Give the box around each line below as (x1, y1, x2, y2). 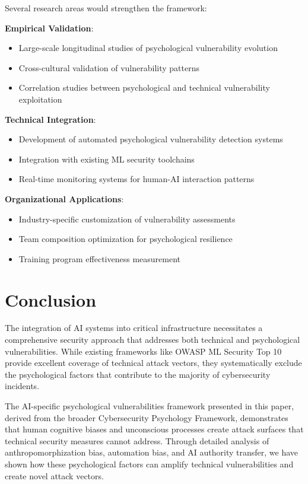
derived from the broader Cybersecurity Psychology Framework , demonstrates (5, 411, 288, 423)
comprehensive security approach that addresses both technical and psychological (5, 333, 300, 346)
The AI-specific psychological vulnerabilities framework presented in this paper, (5, 400, 294, 412)
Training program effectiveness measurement (18, 252, 180, 265)
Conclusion (5, 287, 97, 311)
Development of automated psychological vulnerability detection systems (18, 133, 283, 145)
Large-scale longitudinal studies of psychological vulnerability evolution (18, 42, 278, 54)
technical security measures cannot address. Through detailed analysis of (5, 434, 269, 447)
